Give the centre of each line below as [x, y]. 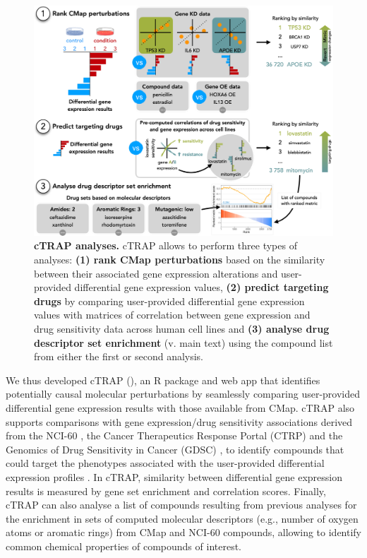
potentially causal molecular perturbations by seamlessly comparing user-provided [183, 394]
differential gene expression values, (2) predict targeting [201, 287]
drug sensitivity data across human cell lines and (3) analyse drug [182, 329]
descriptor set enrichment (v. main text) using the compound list [183, 342]
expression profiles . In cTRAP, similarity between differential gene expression [174, 476]
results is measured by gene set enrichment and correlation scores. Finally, [166, 491]
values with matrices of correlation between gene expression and [172, 315]
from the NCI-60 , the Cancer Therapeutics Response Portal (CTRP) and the [174, 435]
